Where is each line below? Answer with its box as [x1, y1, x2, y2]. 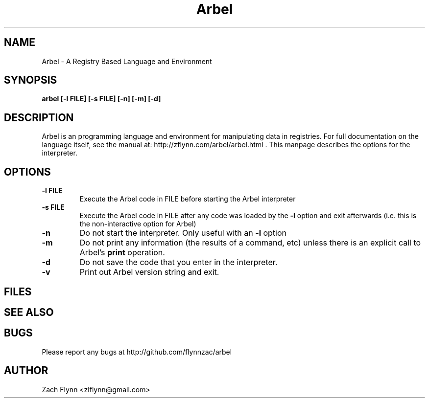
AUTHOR [4, 364, 48, 377]
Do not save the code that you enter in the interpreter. [79, 257, 278, 268]
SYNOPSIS [4, 74, 57, 87]
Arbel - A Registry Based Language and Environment [42, 57, 212, 66]
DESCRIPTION [4, 111, 74, 124]
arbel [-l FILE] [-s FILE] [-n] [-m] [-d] [42, 94, 161, 103]
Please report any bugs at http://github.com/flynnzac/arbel [42, 347, 232, 356]
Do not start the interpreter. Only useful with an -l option [79, 228, 287, 238]
